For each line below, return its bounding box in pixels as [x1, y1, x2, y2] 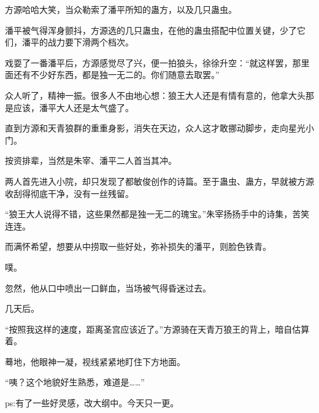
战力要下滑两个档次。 [47, 36, 134, 48]
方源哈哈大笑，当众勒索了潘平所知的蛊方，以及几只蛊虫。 [5, 3, 237, 15]
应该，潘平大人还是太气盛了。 [13, 101, 134, 114]
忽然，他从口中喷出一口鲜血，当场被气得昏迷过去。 [5, 281, 211, 294]
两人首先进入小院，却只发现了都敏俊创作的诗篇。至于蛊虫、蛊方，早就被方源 [5, 174, 314, 187]
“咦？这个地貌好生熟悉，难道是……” [5, 376, 145, 388]
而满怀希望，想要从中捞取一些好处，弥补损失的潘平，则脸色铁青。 [5, 240, 271, 253]
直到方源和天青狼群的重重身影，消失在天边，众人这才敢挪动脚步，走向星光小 [5, 122, 314, 134]
